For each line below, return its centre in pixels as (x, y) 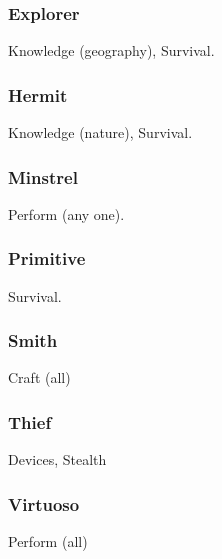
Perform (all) (48, 541)
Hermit (38, 94)
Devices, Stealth (57, 459)
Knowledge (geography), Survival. (111, 50)
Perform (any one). (66, 213)
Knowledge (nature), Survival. (100, 132)
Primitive (47, 258)
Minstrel (43, 176)
